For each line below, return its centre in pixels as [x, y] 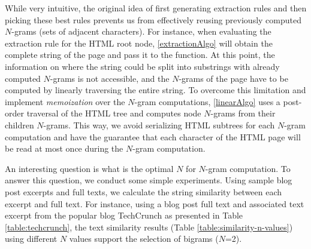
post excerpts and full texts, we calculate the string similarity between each [144, 191]
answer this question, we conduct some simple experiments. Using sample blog [149, 180]
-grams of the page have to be [233, 78]
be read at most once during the [64, 148]
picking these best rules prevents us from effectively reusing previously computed [153, 19]
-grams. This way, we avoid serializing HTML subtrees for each [159, 124]
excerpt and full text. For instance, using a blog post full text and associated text [155, 203]
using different [31, 239]
